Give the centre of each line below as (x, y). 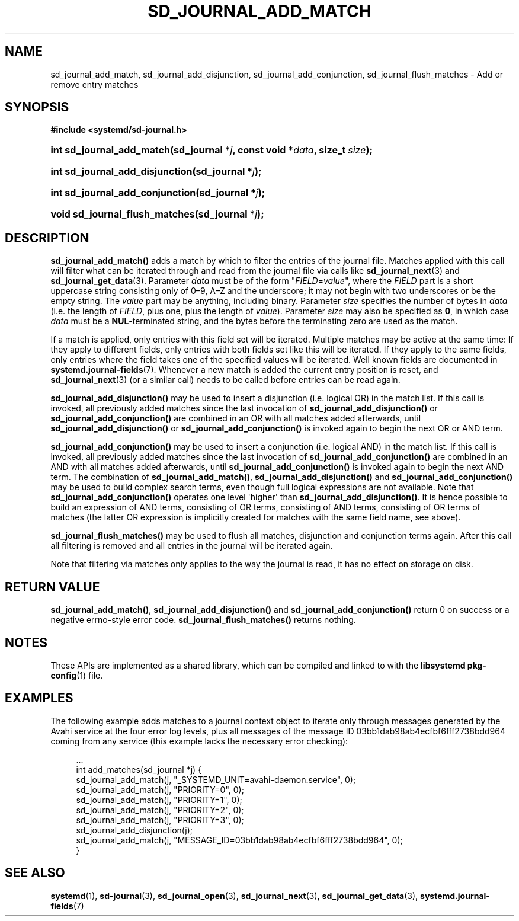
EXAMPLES (39, 698)
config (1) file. (77, 675)
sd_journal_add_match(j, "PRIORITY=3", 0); (160, 820)
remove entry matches (94, 84)
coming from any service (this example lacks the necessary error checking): (199, 741)
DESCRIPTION (47, 238)
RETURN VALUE (52, 587)
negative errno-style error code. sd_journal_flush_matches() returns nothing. (203, 620)
